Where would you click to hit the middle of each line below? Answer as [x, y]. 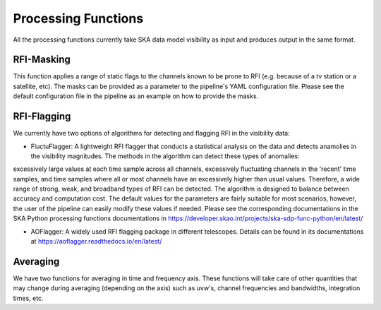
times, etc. [28, 298]
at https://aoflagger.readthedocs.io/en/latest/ [96, 242]
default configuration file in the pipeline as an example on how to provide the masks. [136, 96]
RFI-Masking [42, 60]
